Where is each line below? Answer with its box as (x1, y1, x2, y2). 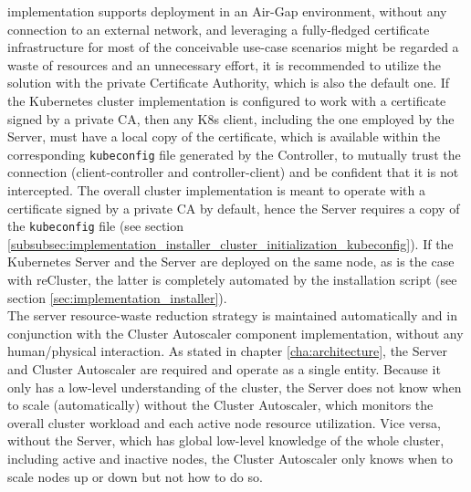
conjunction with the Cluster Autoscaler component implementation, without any (7, 323, 464, 342)
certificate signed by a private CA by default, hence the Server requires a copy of (7, 198, 460, 217)
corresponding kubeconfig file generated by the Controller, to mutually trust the (7, 144, 461, 163)
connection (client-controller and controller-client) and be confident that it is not (7, 162, 459, 182)
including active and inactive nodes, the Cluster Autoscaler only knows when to (7, 448, 454, 467)
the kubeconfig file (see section (7, 216, 184, 236)
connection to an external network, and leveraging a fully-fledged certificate (7, 19, 430, 38)
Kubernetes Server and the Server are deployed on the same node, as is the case (7, 252, 455, 271)
